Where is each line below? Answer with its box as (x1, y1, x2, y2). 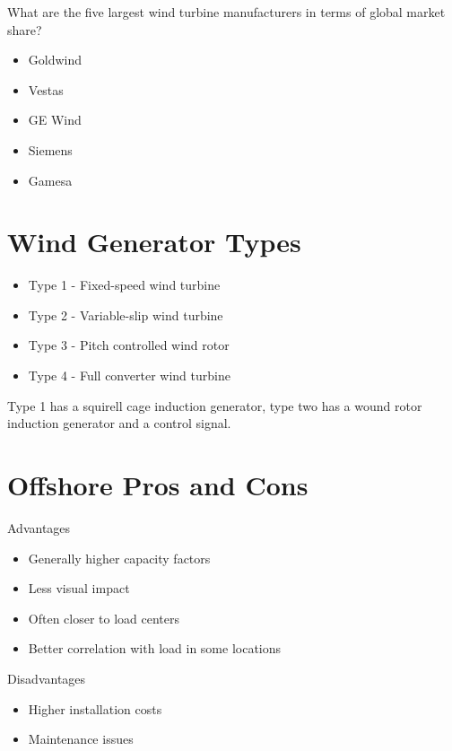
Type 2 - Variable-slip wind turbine (28, 305, 223, 324)
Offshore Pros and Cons (7, 467, 309, 503)
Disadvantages (7, 668, 86, 687)
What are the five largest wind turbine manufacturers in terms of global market (7, 3, 446, 21)
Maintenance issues (28, 729, 134, 748)
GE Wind (28, 110, 82, 129)
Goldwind (28, 50, 83, 69)
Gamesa (28, 170, 73, 189)
